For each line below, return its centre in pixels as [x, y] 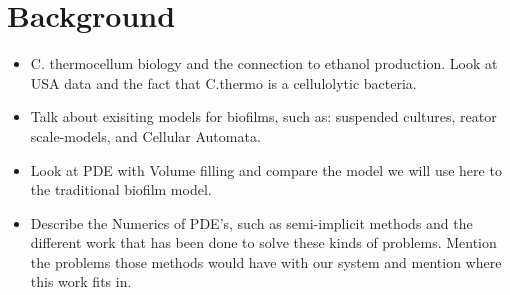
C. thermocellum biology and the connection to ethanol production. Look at [264, 63]
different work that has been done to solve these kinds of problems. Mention [263, 242]
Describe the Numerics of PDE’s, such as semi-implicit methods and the [251, 222]
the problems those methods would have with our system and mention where [266, 261]
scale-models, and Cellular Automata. [145, 135]
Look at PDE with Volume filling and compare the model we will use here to [266, 169]
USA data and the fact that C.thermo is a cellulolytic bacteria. [223, 82]
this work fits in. [81, 281]
